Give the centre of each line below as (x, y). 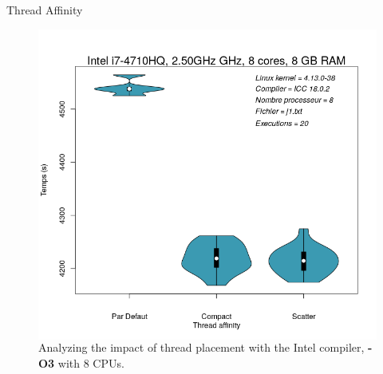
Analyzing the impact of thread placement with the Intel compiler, (201, 347)
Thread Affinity (45, 10)
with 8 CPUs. (91, 363)
